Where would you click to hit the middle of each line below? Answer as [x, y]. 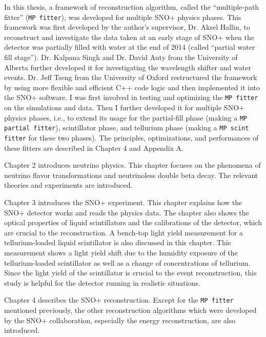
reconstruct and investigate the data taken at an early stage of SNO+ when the [129, 37]
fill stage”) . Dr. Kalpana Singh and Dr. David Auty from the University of [121, 57]
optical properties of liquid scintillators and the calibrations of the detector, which [133, 222]
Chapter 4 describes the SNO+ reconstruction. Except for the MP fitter [119, 300]
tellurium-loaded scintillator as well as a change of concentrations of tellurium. [127, 262]
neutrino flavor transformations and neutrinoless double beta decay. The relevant [131, 175]
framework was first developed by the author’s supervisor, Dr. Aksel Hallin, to [127, 27]
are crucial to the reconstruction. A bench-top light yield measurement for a [124, 232]
